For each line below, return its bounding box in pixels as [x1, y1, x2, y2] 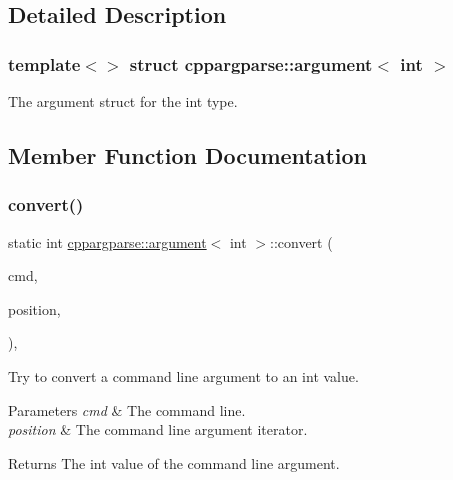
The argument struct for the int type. [8, 91, 238, 111]
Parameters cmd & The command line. [8, 399, 246, 420]
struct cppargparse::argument [129, 51, 373, 76]
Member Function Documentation [8, 139, 368, 170]
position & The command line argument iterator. [8, 419, 308, 440]
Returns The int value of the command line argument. [8, 452, 340, 473]
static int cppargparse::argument [8, 231, 207, 252]
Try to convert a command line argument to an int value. [8, 365, 359, 386]
